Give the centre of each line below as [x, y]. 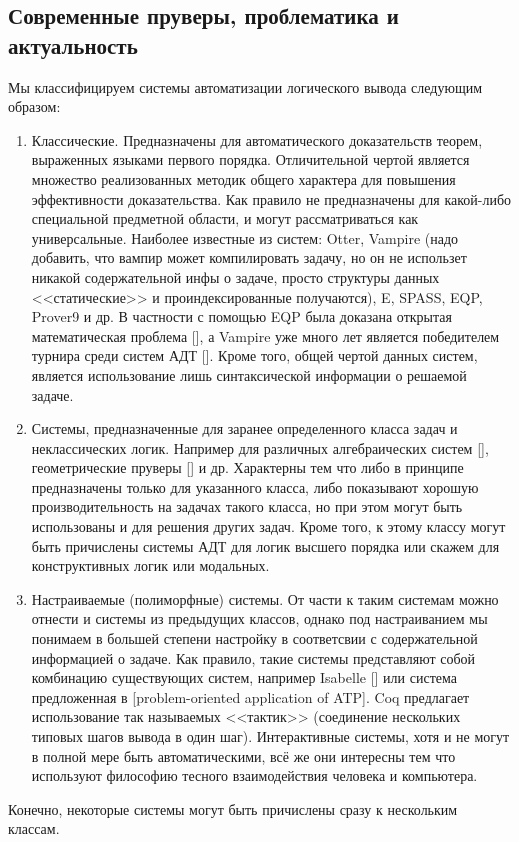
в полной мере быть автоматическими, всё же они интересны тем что [243, 755]
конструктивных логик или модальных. [150, 565]
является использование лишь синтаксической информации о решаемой [249, 374]
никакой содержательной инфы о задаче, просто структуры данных [235, 276]
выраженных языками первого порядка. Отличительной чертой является [250, 159]
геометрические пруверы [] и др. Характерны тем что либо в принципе [247, 467]
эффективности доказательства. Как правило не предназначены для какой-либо [271, 198]
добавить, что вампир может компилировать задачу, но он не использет [249, 257]
